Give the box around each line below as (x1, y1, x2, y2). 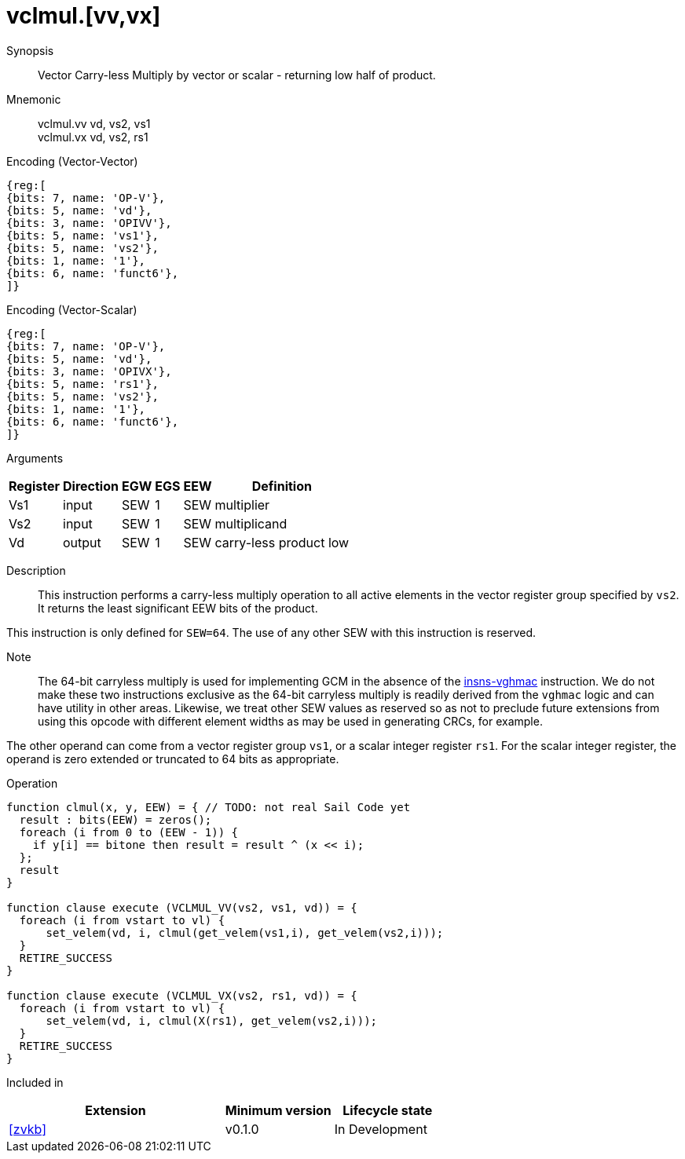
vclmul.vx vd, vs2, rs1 (38, 130, 148, 144)
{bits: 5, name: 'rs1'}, (6, 377, 159, 390)
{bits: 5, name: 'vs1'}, (6, 229, 159, 242)
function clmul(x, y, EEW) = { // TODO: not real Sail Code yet (6, 800, 411, 813)
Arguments (6, 451, 64, 465)
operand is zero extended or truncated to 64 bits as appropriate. (6, 751, 339, 766)
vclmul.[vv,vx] (6, 2, 161, 29)
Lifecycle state (342, 1102, 433, 1118)
